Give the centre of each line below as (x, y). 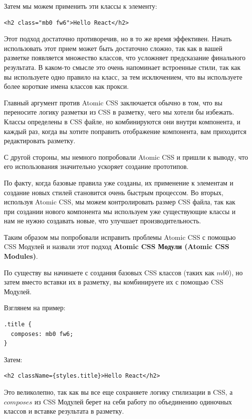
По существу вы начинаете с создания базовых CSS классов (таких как (109, 272)
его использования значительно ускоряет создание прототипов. (96, 166)
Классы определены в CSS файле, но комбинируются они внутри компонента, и (122, 121)
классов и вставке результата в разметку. (64, 411)
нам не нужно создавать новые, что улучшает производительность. (102, 221)
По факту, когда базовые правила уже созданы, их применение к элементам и (119, 182)
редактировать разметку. (40, 141)
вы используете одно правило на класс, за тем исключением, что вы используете (123, 76)
